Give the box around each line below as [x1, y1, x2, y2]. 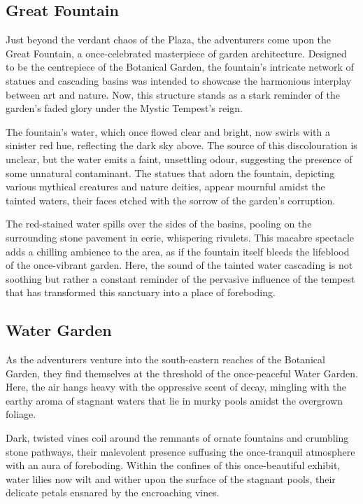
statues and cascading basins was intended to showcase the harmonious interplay [6, 73, 352, 87]
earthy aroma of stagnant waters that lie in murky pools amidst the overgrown [6, 393, 343, 407]
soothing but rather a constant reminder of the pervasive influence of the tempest [6, 271, 355, 286]
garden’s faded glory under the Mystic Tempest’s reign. [6, 101, 243, 115]
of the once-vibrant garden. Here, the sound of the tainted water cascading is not [6, 258, 353, 272]
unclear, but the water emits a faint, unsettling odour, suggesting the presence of [6, 151, 353, 166]
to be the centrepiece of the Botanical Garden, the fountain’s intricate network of [6, 59, 354, 74]
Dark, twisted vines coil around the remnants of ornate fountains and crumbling [6, 430, 349, 445]
